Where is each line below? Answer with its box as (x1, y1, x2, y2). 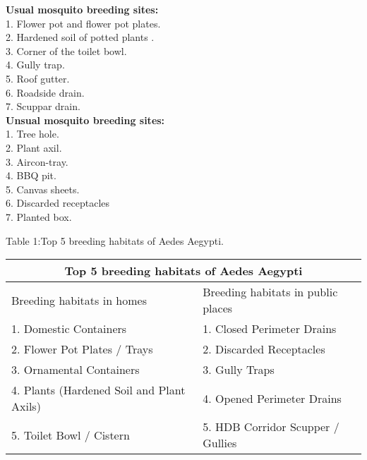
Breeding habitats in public (203, 284, 338, 301)
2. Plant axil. (6, 140, 62, 155)
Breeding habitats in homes (11, 291, 148, 308)
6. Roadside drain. (6, 85, 85, 99)
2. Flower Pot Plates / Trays (11, 341, 153, 358)
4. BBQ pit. (6, 168, 56, 183)
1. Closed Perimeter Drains (203, 320, 337, 337)
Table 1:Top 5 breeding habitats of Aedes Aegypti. (6, 233, 224, 248)
